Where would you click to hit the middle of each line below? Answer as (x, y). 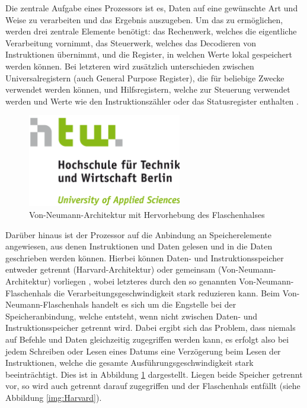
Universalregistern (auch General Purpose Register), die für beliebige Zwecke (145, 78)
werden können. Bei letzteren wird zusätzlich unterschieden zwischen (130, 66)
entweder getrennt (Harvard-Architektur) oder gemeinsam (111, 269)
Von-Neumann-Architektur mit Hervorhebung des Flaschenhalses (147, 214)
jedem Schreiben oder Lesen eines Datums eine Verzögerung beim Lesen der (143, 351)
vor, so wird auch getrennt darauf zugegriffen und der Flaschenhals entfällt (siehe (153, 386)
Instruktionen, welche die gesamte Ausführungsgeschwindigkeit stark (129, 363)
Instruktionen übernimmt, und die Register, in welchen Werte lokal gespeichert (149, 54)
